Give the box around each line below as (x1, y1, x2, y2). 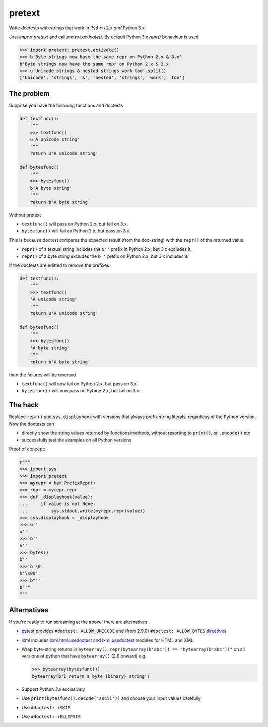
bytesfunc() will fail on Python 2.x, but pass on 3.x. (21, 228, 131, 234)
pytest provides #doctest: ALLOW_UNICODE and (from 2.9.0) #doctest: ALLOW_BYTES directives (21, 628, 227, 634)
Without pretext (9, 212, 41, 218)
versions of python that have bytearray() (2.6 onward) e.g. (21, 653, 147, 659)
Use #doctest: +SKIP (21, 704, 70, 710)
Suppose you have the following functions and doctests (9, 102, 123, 108)
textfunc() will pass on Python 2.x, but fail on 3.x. (21, 221, 128, 227)
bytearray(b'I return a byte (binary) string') (32, 673, 150, 679)
